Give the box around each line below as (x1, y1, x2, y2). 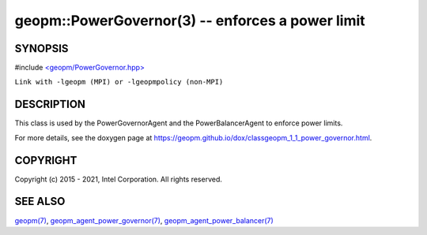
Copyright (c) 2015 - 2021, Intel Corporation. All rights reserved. (14, 174, 223, 184)
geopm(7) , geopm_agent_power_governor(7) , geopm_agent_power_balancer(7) (14, 215, 274, 225)
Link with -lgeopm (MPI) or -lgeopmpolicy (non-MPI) (14, 77, 224, 87)
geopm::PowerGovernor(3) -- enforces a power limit (14, 12, 365, 29)
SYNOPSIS (14, 42, 69, 55)
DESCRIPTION (14, 98, 86, 111)
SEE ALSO (14, 195, 66, 208)
